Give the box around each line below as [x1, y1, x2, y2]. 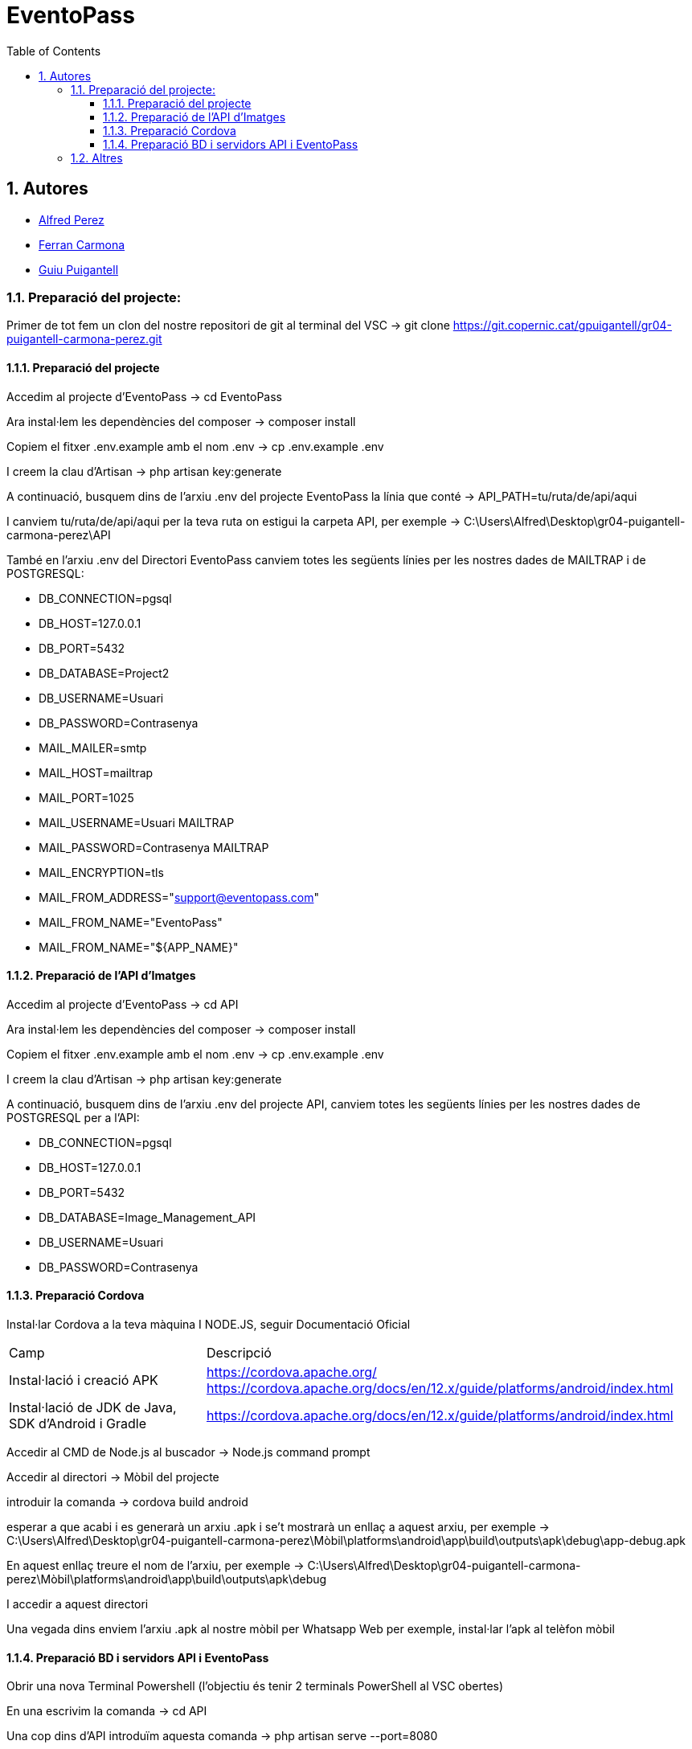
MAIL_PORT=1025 [39, 790, 134, 805]
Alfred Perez [39, 212, 104, 227]
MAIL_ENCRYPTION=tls [39, 865, 164, 879]
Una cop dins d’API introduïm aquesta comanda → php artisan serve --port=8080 [6, 1729, 438, 1743]
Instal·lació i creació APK [9, 1372, 158, 1388]
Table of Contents [6, 43, 101, 58]
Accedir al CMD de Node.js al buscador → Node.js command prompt [6, 1445, 371, 1459]
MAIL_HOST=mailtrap [39, 765, 154, 780]
